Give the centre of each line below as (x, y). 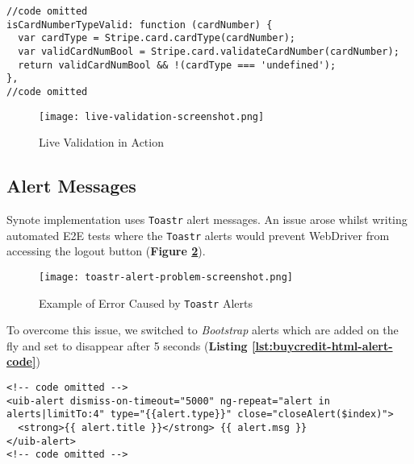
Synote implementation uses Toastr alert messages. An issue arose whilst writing (207, 220)
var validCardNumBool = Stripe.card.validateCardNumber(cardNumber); (209, 51)
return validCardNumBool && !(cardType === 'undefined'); (177, 65)
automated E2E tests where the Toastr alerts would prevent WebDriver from (198, 235)
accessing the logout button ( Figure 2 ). (106, 251)
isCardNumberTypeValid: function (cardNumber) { (140, 25)
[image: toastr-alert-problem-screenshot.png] (166, 277)
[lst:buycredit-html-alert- (322, 345)
